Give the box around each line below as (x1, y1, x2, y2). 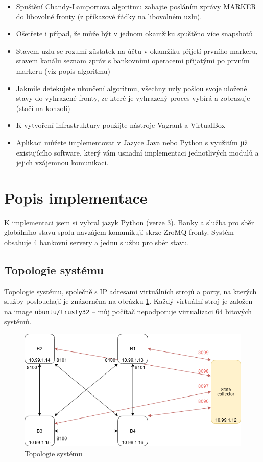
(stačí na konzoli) (16, 102, 70, 113)
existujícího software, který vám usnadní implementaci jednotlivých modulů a (16, 147, 259, 158)
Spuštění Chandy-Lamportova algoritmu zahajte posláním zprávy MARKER (16, 1, 256, 11)
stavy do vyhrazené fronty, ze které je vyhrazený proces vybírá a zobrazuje (16, 93, 250, 103)
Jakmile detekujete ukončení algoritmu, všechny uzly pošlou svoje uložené (16, 82, 247, 93)
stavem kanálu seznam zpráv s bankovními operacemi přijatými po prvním (16, 55, 250, 66)
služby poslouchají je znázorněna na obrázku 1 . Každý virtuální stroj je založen (4, 296, 253, 306)
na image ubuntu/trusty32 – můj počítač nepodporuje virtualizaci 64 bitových (4, 306, 252, 317)
